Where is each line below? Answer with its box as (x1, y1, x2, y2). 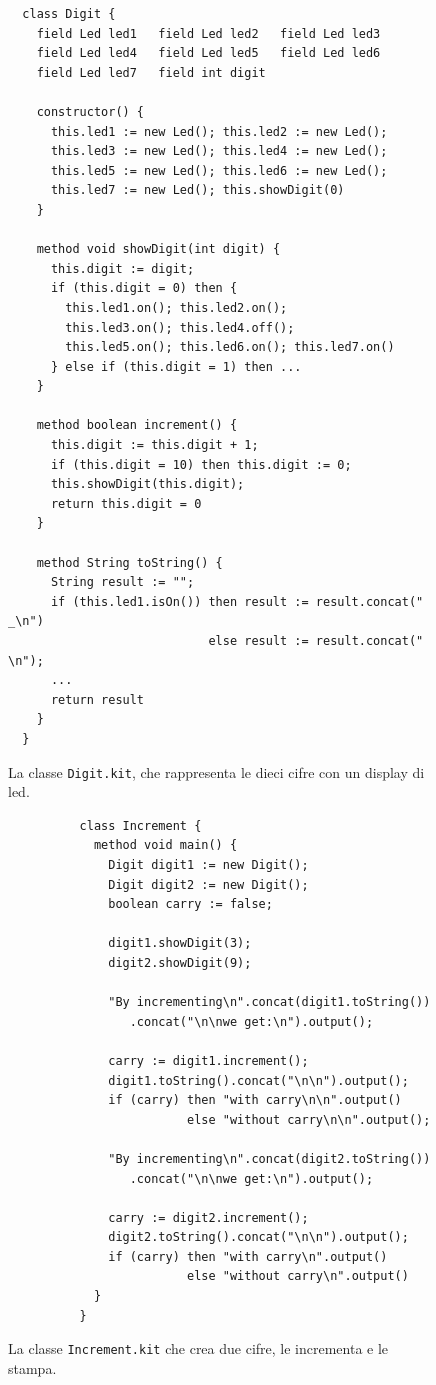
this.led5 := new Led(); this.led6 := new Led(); (50, 163, 388, 178)
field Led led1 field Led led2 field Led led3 (36, 26, 381, 41)
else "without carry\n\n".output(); (186, 1112, 431, 1127)
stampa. (8, 1357, 57, 1378)
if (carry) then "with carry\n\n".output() (108, 1093, 402, 1108)
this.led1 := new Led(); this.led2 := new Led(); (50, 124, 388, 139)
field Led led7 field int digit (36, 65, 266, 80)
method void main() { (93, 838, 238, 853)
